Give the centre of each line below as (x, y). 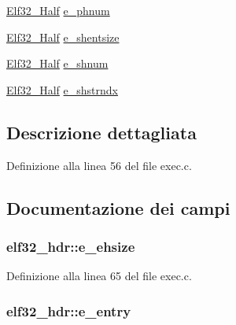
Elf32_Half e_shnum (57, 63)
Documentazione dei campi (118, 207)
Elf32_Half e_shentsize (63, 37)
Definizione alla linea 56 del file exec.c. (99, 165)
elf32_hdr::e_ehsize (71, 246)
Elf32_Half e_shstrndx (62, 89)
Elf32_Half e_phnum (58, 10)
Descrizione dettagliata (101, 132)
